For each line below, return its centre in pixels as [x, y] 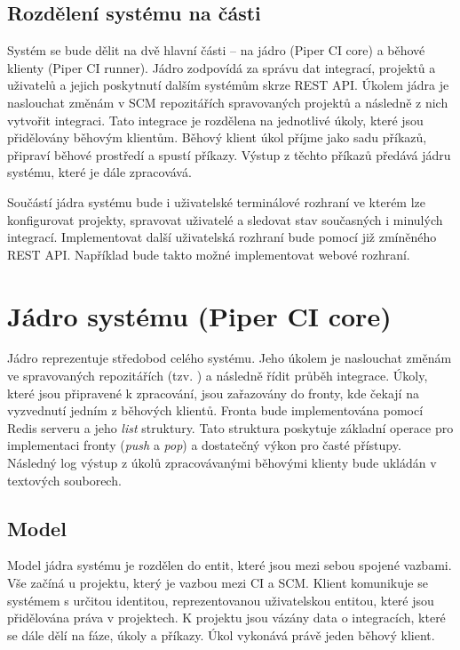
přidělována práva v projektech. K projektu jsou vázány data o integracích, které [226, 618]
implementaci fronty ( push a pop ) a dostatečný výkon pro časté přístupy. [204, 445]
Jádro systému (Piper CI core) [199, 315]
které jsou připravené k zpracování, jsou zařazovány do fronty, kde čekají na [213, 393]
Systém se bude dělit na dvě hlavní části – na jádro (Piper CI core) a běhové [216, 50]
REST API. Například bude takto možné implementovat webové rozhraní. [209, 254]
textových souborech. [64, 480]
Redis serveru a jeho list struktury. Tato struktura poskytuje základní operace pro [230, 427]
